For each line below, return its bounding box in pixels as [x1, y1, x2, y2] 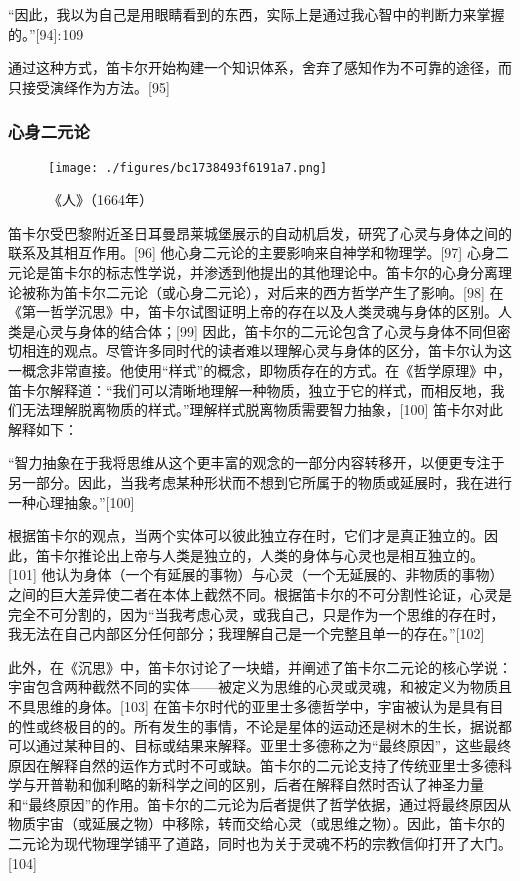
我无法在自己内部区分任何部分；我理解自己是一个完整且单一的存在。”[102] [8, 623, 485, 644]
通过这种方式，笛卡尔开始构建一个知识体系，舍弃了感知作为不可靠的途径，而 [8, 57, 512, 78]
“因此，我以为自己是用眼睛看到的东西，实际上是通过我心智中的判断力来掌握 [8, 4, 505, 24]
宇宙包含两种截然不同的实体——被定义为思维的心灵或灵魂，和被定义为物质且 [8, 676, 512, 697]
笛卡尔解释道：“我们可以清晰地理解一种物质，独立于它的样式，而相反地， [8, 379, 491, 400]
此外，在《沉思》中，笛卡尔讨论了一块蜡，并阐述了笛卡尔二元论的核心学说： [8, 656, 512, 677]
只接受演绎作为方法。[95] [8, 76, 170, 97]
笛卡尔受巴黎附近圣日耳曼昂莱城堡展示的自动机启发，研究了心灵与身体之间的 [8, 222, 512, 243]
